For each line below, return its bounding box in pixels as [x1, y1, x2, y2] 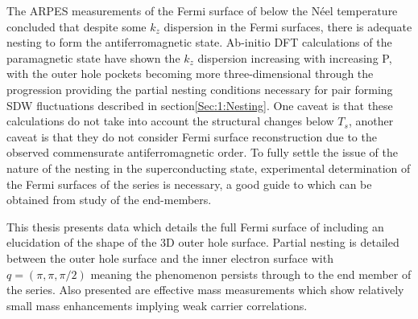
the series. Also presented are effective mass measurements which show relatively [6, 281, 404, 298]
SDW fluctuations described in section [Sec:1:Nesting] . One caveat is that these [6, 96, 393, 113]
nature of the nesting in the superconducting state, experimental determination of [6, 159, 411, 176]
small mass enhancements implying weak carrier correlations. [6, 297, 308, 313]
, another [348, 112, 394, 129]
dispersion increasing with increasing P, [197, 49, 392, 66]
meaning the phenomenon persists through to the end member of [90, 265, 412, 282]
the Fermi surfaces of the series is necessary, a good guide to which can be [6, 175, 372, 192]
